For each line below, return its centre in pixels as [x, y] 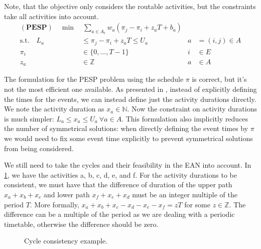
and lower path [67, 194]
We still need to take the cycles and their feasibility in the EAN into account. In [128, 165]
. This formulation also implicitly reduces [185, 118]
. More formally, [54, 204]
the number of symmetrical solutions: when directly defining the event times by [126, 128]
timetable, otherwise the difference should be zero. [81, 224]
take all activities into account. [51, 16]
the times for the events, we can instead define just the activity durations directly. [130, 99]
